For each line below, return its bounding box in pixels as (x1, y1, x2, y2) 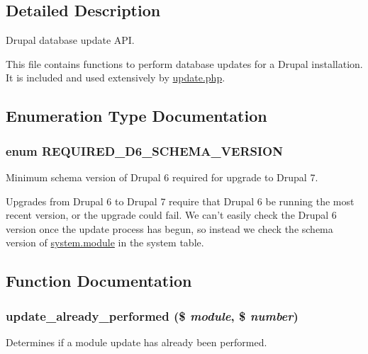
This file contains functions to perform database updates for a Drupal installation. (6, 56, 363, 71)
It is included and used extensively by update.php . (6, 70, 225, 85)
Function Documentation (6, 270, 192, 292)
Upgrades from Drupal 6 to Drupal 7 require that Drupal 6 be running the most (6, 193, 355, 208)
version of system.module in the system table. (6, 235, 204, 250)
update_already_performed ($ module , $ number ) (6, 307, 299, 324)
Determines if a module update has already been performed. (6, 334, 267, 349)
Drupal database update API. (6, 33, 135, 47)
